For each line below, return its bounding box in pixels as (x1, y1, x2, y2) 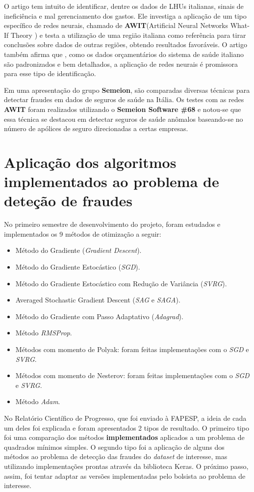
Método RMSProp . (15, 328, 72, 338)
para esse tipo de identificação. (4, 68, 96, 79)
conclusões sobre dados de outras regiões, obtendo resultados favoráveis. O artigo (4, 39, 247, 50)
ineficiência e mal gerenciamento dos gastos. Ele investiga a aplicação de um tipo (4, 10, 247, 21)
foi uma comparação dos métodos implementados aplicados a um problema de (4, 432, 245, 442)
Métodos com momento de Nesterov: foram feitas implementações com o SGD (15, 370, 250, 381)
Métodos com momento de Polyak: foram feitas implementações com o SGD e (15, 344, 249, 354)
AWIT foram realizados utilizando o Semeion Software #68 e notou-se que (4, 104, 241, 114)
